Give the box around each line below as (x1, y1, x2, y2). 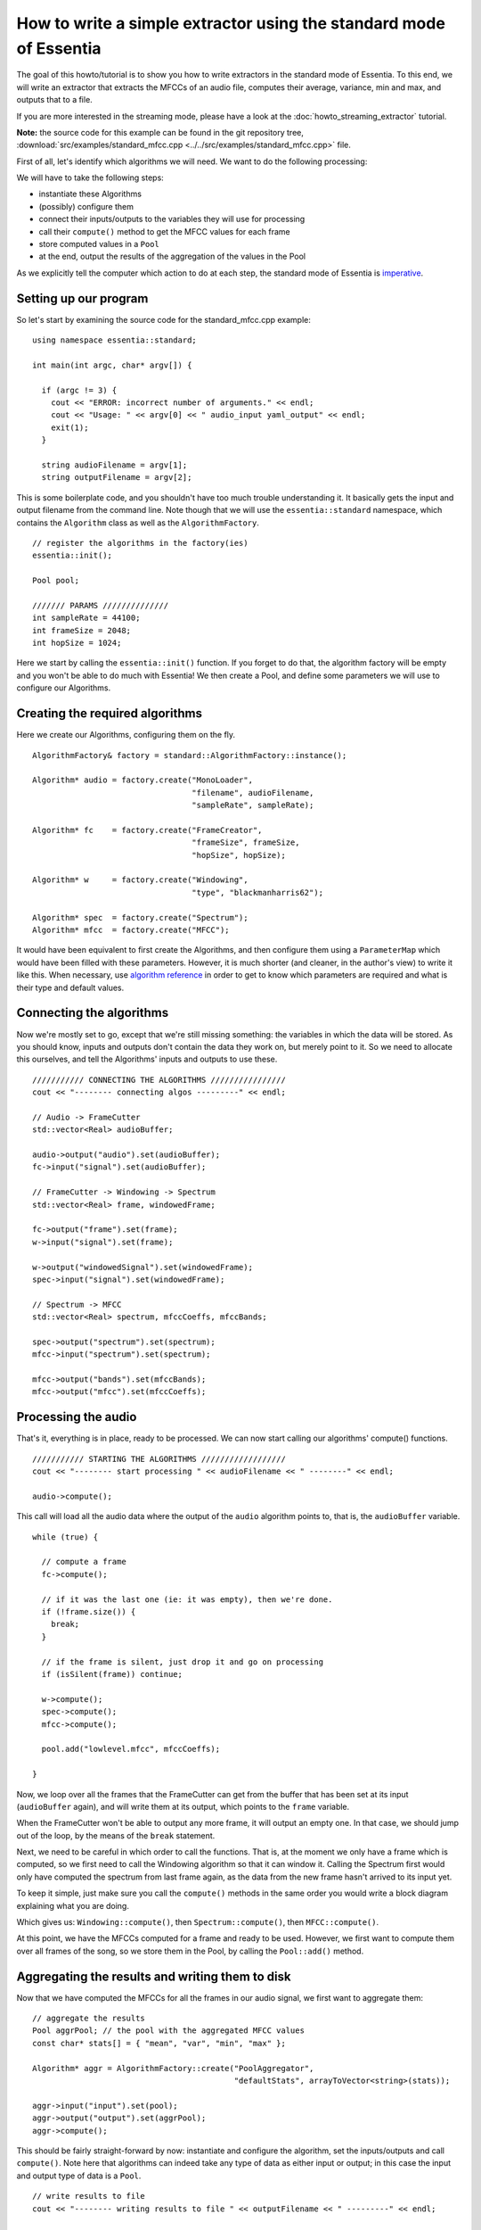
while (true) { (32, 1532, 99, 1542)
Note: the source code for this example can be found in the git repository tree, (16, 127, 305, 137)
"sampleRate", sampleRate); (192, 800, 314, 811)
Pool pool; (32, 575, 80, 586)
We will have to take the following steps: (16, 172, 164, 183)
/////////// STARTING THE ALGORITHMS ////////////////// (32, 1454, 287, 1464)
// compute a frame (41, 1557, 126, 1567)
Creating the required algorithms (16, 706, 202, 722)
